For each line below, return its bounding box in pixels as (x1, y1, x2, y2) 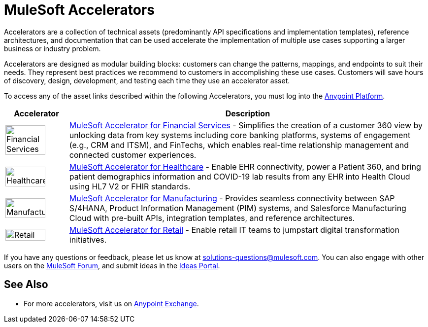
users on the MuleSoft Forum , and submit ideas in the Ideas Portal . (4, 261, 220, 270)
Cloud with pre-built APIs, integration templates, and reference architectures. (69, 213, 355, 223)
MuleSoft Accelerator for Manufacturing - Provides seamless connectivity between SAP (69, 193, 395, 203)
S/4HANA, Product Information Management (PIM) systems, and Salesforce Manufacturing (69, 203, 406, 213)
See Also (4, 278, 48, 291)
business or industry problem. (4, 44, 101, 53)
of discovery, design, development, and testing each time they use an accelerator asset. (4, 76, 290, 85)
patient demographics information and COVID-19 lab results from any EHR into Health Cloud (69, 171, 410, 182)
